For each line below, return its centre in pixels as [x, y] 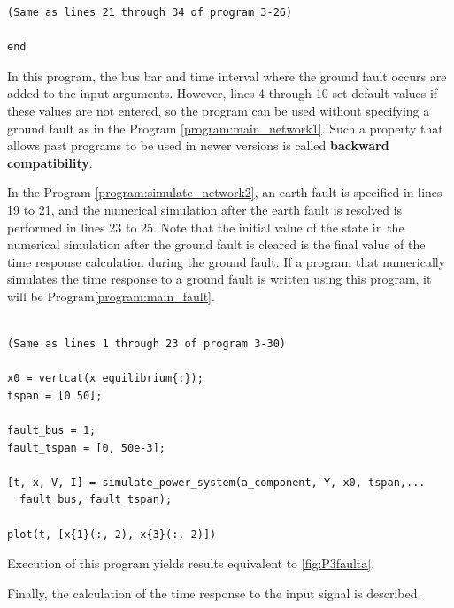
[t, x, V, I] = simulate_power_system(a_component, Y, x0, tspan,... [216, 482]
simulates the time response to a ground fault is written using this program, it [219, 279]
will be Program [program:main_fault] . [111, 296]
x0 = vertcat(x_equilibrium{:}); [105, 379]
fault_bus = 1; [52, 431]
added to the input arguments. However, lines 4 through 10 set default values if [223, 93]
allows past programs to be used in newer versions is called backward [198, 145]
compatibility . [50, 162]
